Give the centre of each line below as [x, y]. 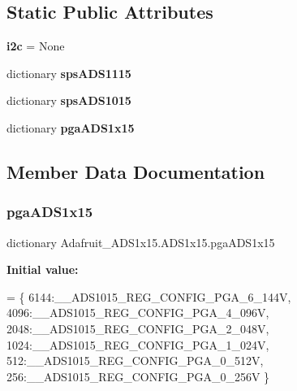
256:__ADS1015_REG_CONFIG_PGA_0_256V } [138, 376]
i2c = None [36, 46]
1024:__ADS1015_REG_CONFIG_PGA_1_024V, [138, 344]
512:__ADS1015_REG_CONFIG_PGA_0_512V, [135, 361]
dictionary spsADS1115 [69, 73]
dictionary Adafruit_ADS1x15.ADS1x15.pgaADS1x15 [141, 242]
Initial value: [43, 269]
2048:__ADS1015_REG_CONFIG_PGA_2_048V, [138, 328]
